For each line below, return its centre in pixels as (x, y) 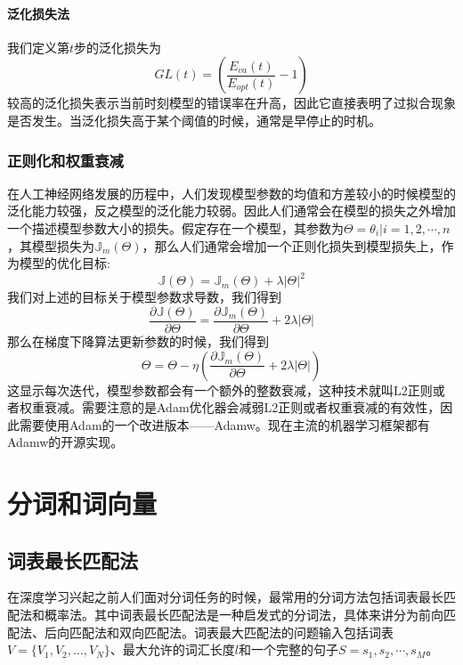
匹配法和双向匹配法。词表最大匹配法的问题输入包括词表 (231, 632)
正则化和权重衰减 (65, 160)
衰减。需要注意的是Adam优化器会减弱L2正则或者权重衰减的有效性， (242, 407)
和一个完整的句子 (288, 649)
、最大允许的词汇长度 (172, 649)
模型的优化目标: (65, 263)
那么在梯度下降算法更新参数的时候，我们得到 (138, 341)
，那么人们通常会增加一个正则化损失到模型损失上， (292, 245)
